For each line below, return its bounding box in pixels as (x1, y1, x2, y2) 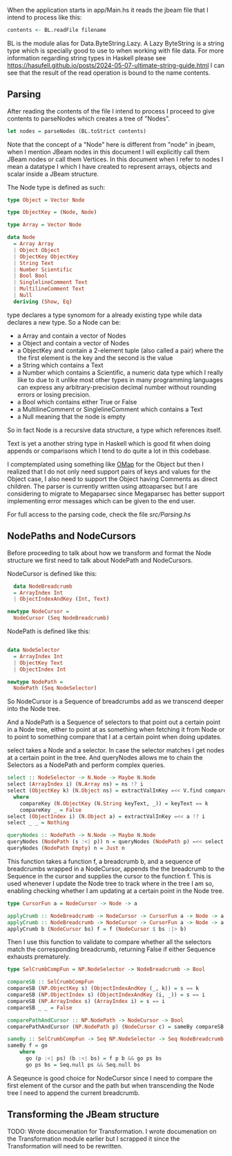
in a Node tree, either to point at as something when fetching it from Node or (7, 725, 225, 734)
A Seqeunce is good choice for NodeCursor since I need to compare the (7, 1074, 213, 1082)
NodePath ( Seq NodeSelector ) (13, 685, 97, 692)
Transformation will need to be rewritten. (7, 1141, 123, 1150)
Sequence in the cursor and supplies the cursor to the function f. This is (7, 871, 212, 880)
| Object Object (13, 246, 60, 253)
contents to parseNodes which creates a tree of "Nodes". (7, 114, 171, 123)
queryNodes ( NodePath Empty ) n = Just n (7, 845, 126, 851)
